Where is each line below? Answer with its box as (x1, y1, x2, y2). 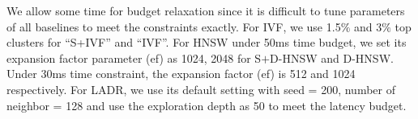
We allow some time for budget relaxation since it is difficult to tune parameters (6, 2, 405, 18)
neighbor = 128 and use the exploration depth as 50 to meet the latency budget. (6, 96, 407, 113)
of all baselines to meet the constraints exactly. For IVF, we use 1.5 (6, 18, 341, 35)
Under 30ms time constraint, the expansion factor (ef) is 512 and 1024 (6, 65, 356, 82)
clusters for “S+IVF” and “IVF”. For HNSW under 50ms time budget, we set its (6, 34, 407, 51)
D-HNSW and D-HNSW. (270, 49, 394, 66)
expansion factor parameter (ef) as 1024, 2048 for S (6, 49, 262, 66)
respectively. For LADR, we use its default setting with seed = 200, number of (6, 80, 395, 97)
